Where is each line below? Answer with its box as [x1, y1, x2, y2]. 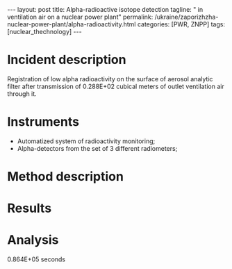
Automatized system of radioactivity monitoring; [17, 137, 156, 145]
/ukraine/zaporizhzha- [154, 13, 219, 21]
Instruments [7, 114, 80, 130]
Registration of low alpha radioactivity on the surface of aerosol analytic [7, 74, 213, 83]
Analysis [7, 232, 59, 248]
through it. [7, 89, 37, 98]
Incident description [7, 52, 126, 67]
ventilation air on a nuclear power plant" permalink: [7, 13, 154, 21]
